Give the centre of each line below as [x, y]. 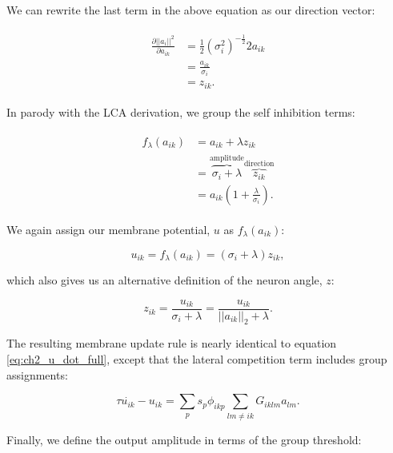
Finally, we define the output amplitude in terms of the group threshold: [184, 439]
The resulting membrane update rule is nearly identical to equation [172, 343]
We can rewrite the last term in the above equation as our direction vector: [191, 10]
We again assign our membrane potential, [108, 229]
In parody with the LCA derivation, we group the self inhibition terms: [181, 111]
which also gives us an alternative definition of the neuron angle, [164, 280]
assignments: [37, 374]
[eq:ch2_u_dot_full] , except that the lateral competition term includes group [197, 359]
